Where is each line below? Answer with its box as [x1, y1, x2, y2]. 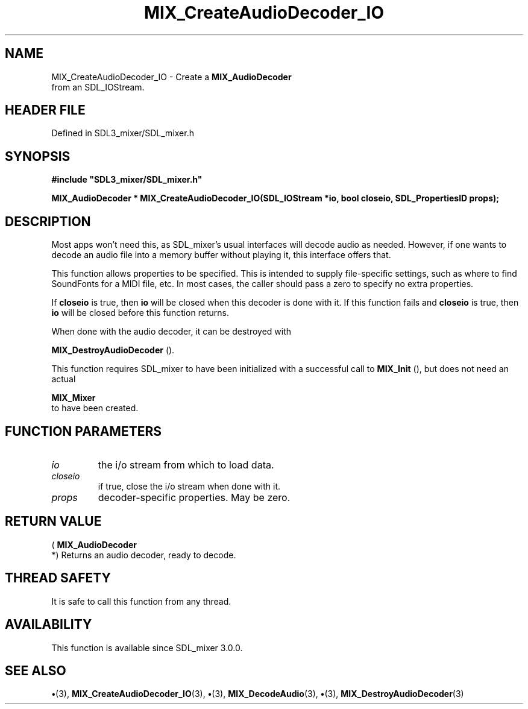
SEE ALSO [5, 663, 66, 678]
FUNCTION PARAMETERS [5, 423, 162, 439]
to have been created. [51, 403, 139, 414]
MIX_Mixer [51, 392, 96, 403]
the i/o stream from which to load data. [98, 458, 274, 471]
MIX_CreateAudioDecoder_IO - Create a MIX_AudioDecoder [51, 71, 292, 82]
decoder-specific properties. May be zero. [98, 491, 291, 503]
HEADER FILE [5, 102, 86, 118]
